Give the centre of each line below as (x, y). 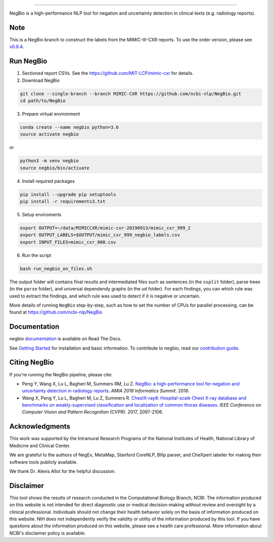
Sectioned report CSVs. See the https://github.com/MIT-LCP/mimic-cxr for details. (108, 73)
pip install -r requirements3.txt (63, 202)
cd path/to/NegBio (43, 101)
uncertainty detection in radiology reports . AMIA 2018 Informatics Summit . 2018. (106, 391)
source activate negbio (50, 134)
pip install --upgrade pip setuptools (68, 194)
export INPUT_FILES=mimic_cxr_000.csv (68, 242)
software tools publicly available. (43, 462)
